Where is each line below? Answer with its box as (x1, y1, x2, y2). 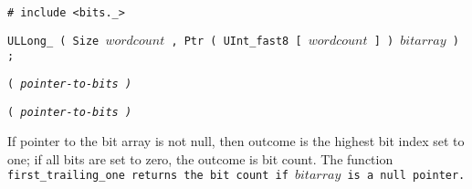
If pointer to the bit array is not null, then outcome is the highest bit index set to (7, 131, 465, 151)
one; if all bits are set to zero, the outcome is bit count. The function (7, 149, 393, 168)
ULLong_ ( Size (7, 34, 100, 47)
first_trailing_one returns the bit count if (7, 169, 288, 183)
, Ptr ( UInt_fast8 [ (171, 34, 302, 47)
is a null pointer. (347, 169, 466, 183)
